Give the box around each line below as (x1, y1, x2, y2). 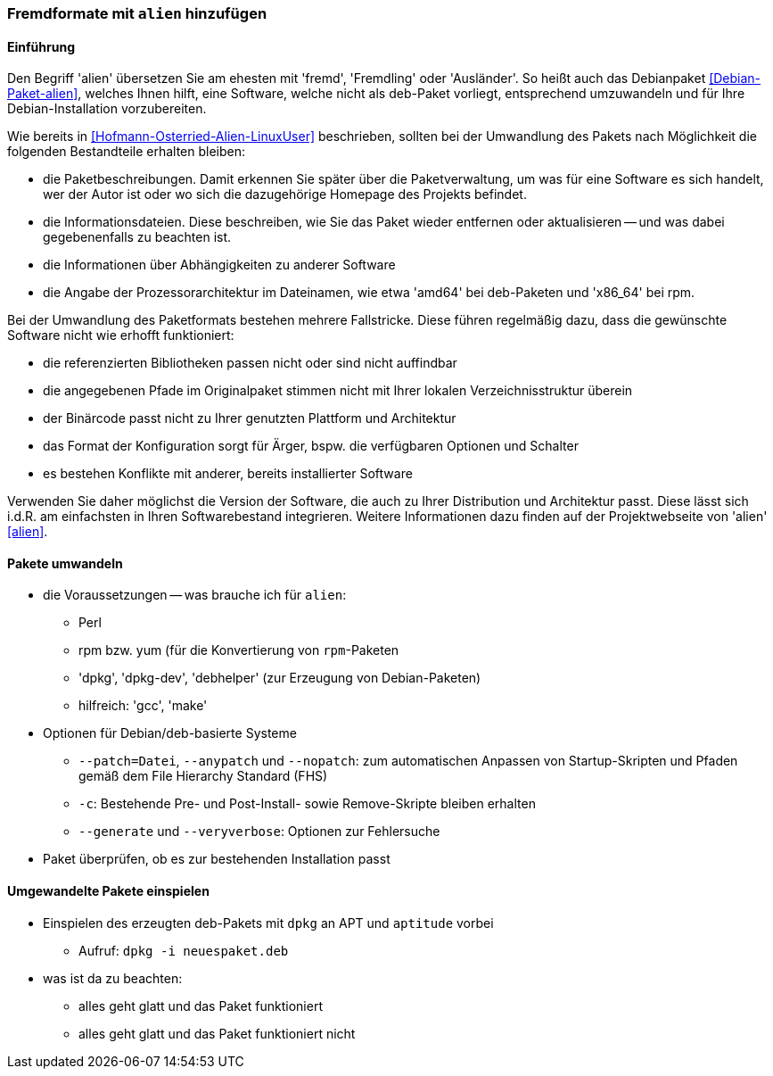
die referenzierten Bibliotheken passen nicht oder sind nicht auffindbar (43, 355, 457, 371)
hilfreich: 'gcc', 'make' (78, 698, 208, 714)
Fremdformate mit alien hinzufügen (7, 4, 267, 22)
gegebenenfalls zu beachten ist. (43, 229, 232, 245)
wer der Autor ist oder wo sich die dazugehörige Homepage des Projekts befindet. (43, 186, 527, 203)
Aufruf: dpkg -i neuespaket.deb (78, 942, 289, 958)
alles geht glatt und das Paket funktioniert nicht (78, 1025, 356, 1041)
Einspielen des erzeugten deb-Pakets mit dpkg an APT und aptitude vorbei (43, 915, 494, 931)
